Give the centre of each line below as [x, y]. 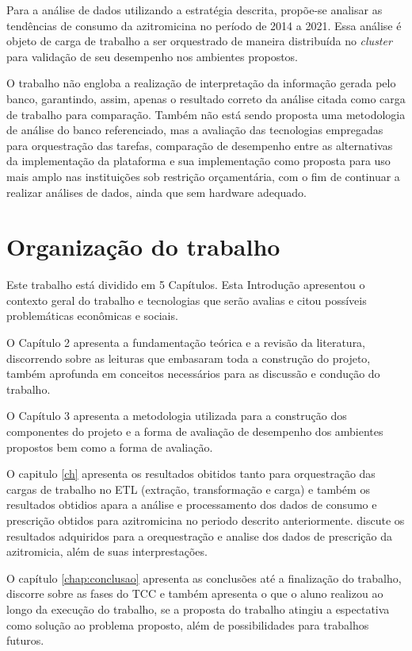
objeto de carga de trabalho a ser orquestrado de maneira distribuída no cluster [199, 41]
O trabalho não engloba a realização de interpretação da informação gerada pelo [201, 83]
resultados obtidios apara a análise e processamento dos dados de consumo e [192, 505]
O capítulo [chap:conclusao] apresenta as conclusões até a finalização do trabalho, [204, 578]
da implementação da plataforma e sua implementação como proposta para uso [198, 161]
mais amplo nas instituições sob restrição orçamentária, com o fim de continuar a [203, 176]
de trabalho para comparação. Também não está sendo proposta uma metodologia [206, 114]
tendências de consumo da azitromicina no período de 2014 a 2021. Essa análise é [204, 25]
